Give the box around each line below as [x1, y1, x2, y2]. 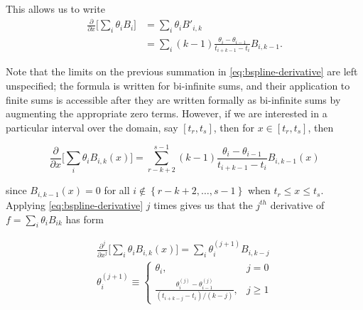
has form [65, 211, 104, 226]
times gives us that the [153, 197, 253, 212]
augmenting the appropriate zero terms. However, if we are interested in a [6, 106, 327, 121]
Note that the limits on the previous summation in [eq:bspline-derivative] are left [6, 64, 358, 79]
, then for [213, 119, 255, 134]
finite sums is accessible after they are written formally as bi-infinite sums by [6, 92, 341, 107]
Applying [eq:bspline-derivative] [6, 197, 143, 212]
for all [104, 183, 130, 198]
